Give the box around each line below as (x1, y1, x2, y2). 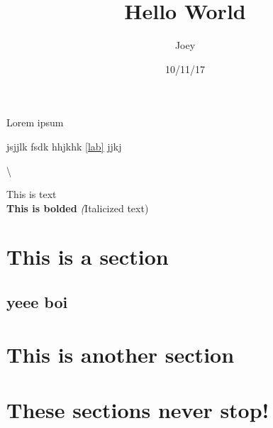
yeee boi (6, 291, 68, 313)
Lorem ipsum (6, 115, 64, 130)
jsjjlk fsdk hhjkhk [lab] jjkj (6, 138, 122, 153)
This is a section (6, 242, 169, 271)
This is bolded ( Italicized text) (6, 200, 149, 215)
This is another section (6, 339, 235, 368)
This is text (6, 187, 57, 202)
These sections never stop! (6, 395, 269, 424)
